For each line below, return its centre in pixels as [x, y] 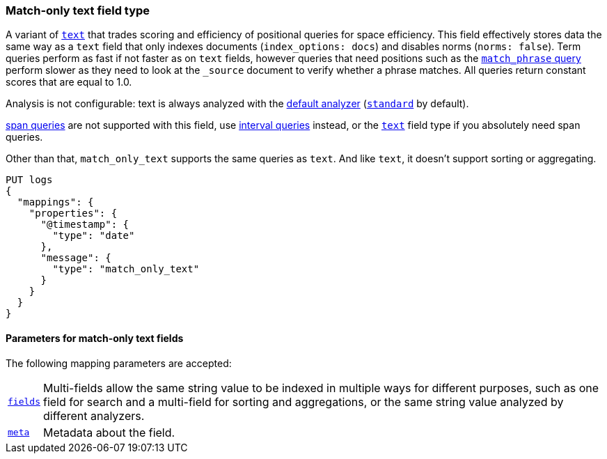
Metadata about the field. [109, 432]
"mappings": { [55, 202]
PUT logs [29, 180]
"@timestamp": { [85, 225]
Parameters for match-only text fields [95, 338]
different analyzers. [94, 415]
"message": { [76, 258]
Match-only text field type [78, 10]
